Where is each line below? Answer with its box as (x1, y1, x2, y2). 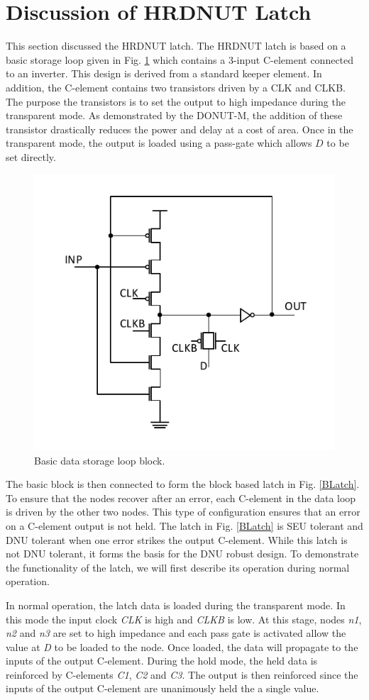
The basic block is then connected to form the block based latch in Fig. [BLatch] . (6, 477, 360, 491)
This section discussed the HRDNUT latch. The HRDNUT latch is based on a (6, 38, 346, 53)
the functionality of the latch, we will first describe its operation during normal (6, 560, 350, 574)
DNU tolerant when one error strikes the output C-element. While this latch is (6, 532, 348, 547)
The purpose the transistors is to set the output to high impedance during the (6, 94, 346, 109)
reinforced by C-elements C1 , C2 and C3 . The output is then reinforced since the (6, 667, 358, 682)
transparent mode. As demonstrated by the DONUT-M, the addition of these (6, 108, 343, 123)
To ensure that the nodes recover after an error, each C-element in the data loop (6, 490, 356, 505)
